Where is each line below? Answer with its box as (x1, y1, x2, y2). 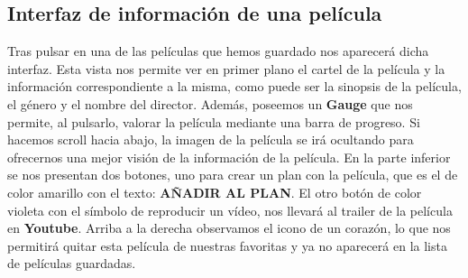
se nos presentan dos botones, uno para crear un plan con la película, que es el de (7, 165, 458, 184)
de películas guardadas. (7, 254, 136, 273)
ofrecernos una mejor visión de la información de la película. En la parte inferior (7, 147, 451, 166)
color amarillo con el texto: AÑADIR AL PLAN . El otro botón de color (7, 182, 422, 201)
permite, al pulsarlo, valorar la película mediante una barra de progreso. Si (7, 112, 420, 131)
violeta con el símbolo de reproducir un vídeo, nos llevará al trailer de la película (7, 200, 453, 219)
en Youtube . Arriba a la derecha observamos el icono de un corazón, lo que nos (7, 218, 451, 237)
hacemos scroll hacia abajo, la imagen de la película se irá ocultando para (7, 130, 414, 149)
